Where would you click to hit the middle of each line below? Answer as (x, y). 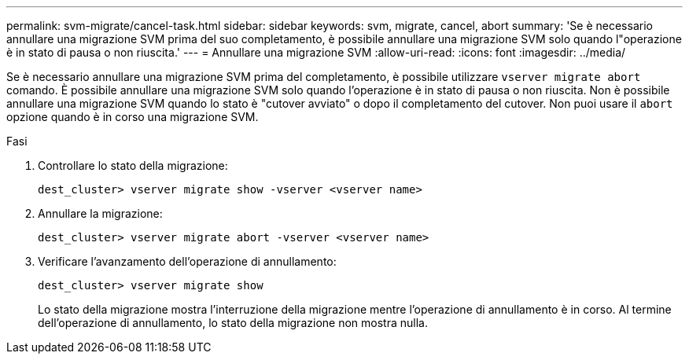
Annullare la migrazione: (100, 213)
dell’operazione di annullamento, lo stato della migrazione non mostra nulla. (233, 323)
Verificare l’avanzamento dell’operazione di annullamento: (187, 261)
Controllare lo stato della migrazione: (133, 165)
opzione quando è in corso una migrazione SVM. (133, 117)
